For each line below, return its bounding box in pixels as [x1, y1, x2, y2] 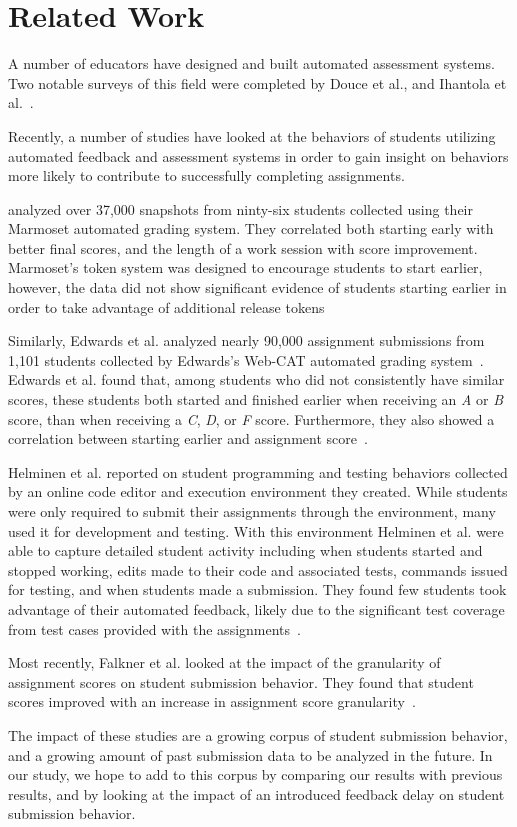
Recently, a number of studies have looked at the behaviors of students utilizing [8, 125, 496, 146]
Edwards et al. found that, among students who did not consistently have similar [8, 369, 505, 390]
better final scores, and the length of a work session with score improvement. [8, 237, 478, 258]
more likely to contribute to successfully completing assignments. [8, 165, 405, 186]
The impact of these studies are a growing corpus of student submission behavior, [8, 724, 508, 745]
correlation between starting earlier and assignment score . [8, 428, 368, 449]
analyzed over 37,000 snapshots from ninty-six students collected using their [8, 198, 473, 219]
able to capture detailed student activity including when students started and [8, 540, 483, 561]
